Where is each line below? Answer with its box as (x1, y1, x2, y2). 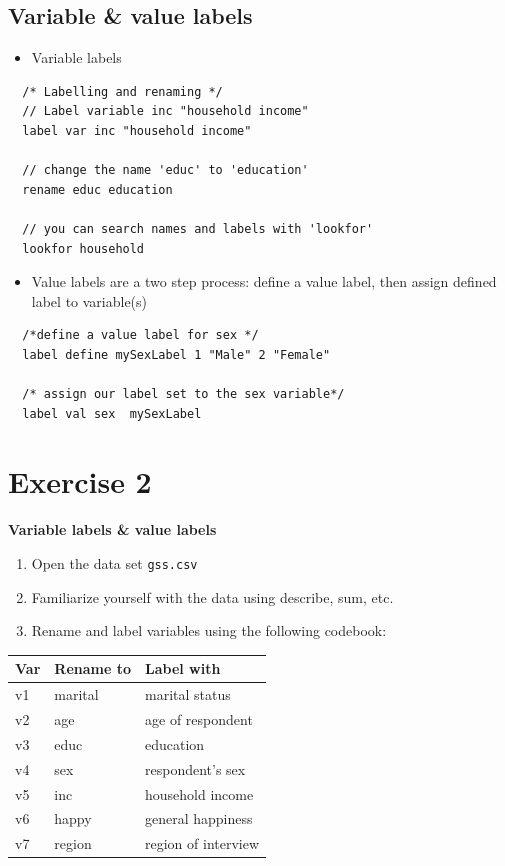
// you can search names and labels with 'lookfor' (22, 221, 374, 236)
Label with (145, 658, 221, 679)
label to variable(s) (31, 290, 148, 311)
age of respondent (145, 709, 253, 730)
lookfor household (22, 241, 145, 256)
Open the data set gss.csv (31, 553, 198, 574)
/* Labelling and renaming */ (22, 84, 223, 99)
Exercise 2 (8, 461, 152, 502)
